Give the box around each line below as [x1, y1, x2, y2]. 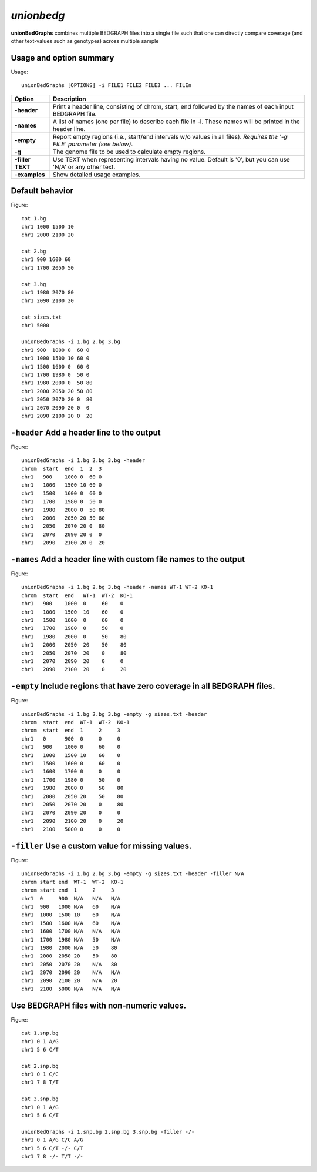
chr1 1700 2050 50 [21, 264, 75, 271]
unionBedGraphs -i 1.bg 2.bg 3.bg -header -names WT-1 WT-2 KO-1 [21, 584, 214, 591]
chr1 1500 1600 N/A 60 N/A [21, 920, 120, 926]
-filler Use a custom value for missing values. [11, 841, 192, 850]
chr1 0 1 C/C [21, 1071, 59, 1078]
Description [52, 95, 86, 103]
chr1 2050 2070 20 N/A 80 [21, 961, 117, 967]
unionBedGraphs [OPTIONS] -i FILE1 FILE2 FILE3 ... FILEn [21, 82, 192, 89]
